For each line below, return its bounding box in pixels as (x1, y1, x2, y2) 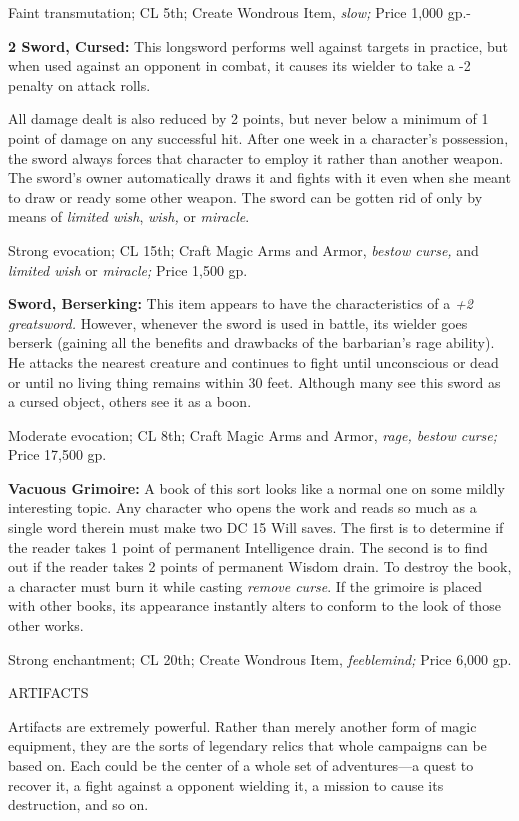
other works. (8, 615, 84, 636)
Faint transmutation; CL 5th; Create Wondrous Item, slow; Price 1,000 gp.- (8, 2, 472, 22)
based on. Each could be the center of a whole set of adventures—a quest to (8, 755, 474, 775)
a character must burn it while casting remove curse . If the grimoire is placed (8, 575, 483, 596)
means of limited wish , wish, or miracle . (8, 206, 250, 227)
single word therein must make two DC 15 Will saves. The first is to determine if (8, 517, 504, 538)
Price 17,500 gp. (8, 444, 107, 465)
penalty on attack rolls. (8, 74, 151, 95)
